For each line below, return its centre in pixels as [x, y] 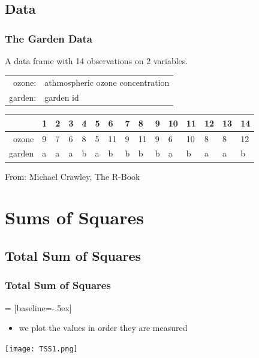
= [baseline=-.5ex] [38, 307]
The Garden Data [49, 38]
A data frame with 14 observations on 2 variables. [97, 61]
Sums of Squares [74, 217]
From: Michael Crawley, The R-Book [73, 176]
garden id [62, 97]
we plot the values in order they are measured [103, 328]
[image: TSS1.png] [41, 349]
